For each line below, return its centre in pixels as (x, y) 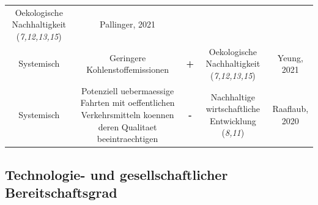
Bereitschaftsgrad (61, 192)
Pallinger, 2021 (128, 24)
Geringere (128, 57)
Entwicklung (233, 120)
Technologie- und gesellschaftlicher (116, 174)
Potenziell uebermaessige (128, 90)
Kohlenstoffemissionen (128, 69)
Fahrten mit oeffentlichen (128, 102)
